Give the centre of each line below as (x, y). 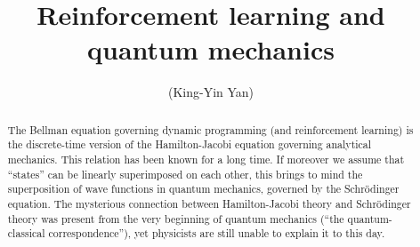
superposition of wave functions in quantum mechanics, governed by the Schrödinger (203, 189)
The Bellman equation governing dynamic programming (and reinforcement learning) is (210, 129)
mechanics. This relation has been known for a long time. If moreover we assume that (206, 159)
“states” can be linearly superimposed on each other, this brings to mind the (185, 174)
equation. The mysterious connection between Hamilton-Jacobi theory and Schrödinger (209, 203)
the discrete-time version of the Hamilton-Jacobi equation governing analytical (190, 144)
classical (26, 233)
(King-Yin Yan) (211, 92)
